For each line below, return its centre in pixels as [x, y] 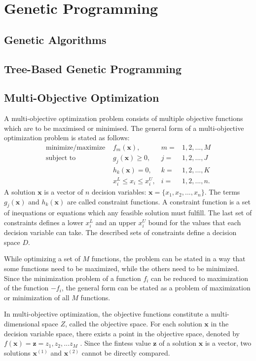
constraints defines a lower [44, 222]
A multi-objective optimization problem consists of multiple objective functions [124, 118]
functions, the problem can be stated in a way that [168, 259]
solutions [17, 352]
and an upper [116, 222]
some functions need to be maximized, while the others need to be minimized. [122, 268]
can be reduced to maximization [200, 278]
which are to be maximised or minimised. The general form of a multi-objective [124, 128]
